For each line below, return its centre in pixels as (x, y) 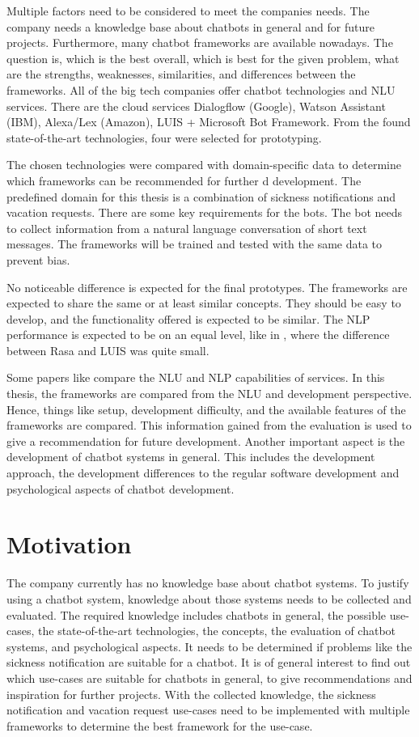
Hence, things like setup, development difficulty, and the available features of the (206, 409)
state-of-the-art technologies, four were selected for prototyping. (164, 137)
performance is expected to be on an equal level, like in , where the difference (198, 335)
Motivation (69, 544)
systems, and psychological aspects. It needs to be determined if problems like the (209, 646)
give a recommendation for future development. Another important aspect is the (206, 441)
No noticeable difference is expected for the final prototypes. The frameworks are (207, 287)
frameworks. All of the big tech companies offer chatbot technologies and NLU (201, 89)
